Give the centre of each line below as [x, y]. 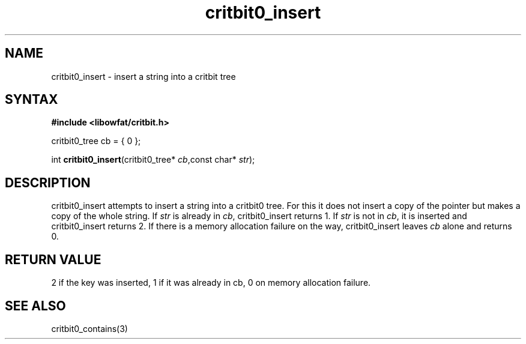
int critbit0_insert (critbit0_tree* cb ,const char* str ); [153, 160]
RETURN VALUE [53, 259]
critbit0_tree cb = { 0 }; [96, 141]
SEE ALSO [35, 306]
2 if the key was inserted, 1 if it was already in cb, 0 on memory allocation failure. [211, 283]
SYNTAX [32, 100]
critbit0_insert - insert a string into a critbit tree [144, 76]
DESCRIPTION [48, 183]
